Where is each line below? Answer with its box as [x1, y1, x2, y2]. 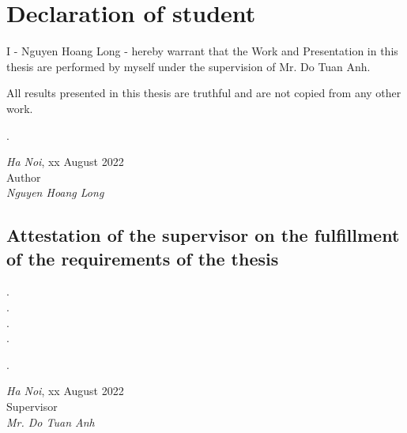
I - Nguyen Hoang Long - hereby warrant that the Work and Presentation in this [6, 43, 398, 59]
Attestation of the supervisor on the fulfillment [6, 223, 400, 247]
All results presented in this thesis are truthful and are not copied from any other [6, 85, 401, 101]
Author [6, 168, 41, 185]
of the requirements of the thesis [6, 246, 279, 270]
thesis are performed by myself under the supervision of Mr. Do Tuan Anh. [6, 58, 371, 74]
